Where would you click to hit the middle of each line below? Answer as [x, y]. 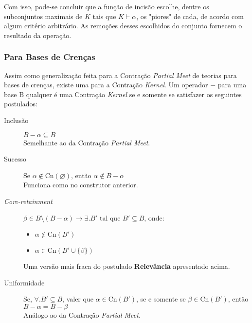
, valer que [78, 299]
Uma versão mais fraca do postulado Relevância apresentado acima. [127, 266]
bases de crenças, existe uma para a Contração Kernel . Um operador [106, 85]
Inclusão [16, 120]
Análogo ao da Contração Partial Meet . [82, 314]
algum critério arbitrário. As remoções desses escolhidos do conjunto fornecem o [123, 26]
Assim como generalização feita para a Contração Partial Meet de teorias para [120, 75]
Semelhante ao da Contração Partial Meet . [87, 142]
